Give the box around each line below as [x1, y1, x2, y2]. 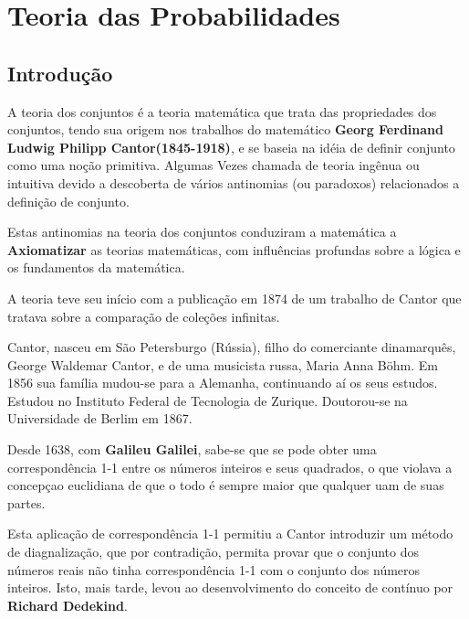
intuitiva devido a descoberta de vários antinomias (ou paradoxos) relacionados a [7, 173, 460, 192]
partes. [7, 493, 46, 512]
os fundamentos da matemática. [7, 258, 185, 277]
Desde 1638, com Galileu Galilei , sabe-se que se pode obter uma [7, 440, 377, 459]
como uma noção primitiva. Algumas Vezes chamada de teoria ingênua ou [7, 155, 420, 175]
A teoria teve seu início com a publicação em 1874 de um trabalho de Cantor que [7, 288, 462, 307]
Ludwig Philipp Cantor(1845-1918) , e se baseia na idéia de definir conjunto [7, 137, 455, 156]
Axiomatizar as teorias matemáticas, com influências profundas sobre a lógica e [7, 240, 461, 259]
